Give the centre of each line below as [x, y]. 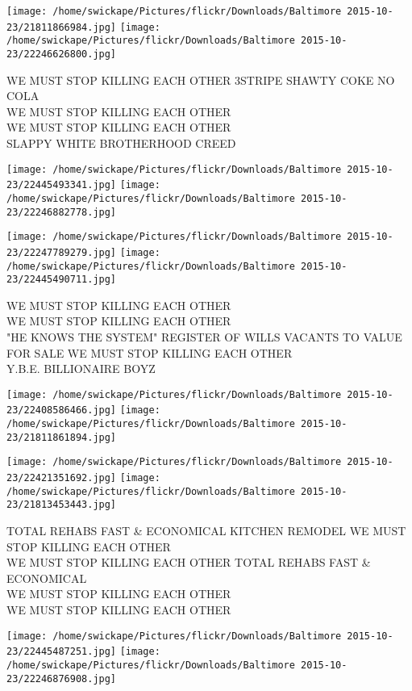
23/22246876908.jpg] [62, 678]
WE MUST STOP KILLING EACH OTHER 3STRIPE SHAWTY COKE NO [201, 80]
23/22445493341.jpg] [62, 185]
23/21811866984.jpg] [62, 27]
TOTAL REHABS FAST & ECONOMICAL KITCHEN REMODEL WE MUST [206, 531]
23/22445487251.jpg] [62, 652]
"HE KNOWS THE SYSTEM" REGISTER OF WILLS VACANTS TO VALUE [204, 337]
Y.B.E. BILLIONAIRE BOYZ [81, 369]
